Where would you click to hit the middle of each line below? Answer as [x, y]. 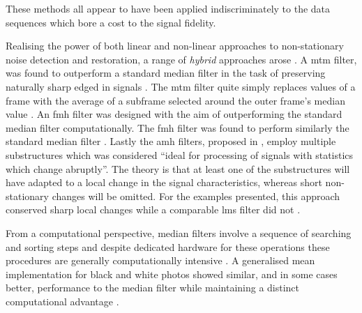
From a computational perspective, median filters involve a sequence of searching [179, 232]
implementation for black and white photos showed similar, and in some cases [172, 274]
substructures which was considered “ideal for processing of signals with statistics [180, 154]
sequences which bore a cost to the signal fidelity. [111, 22]
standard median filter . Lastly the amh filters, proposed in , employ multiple [171, 141]
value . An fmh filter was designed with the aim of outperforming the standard [174, 114]
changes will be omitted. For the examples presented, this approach [196, 196]
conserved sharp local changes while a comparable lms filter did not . [153, 209]
